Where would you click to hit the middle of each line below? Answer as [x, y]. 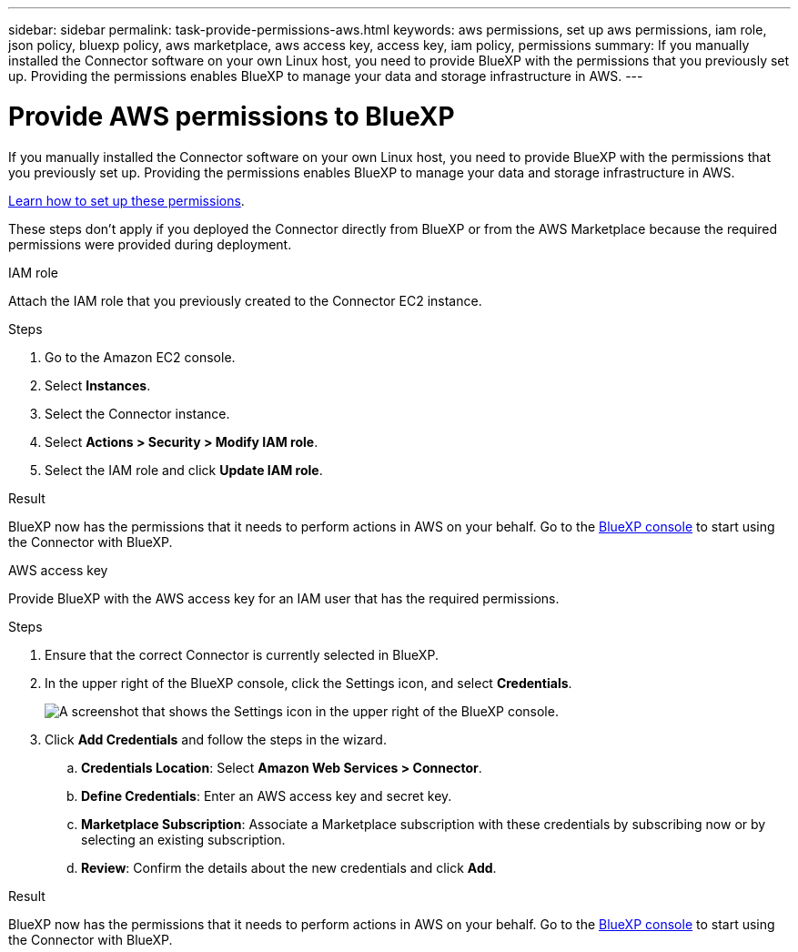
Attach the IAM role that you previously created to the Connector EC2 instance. [245, 300]
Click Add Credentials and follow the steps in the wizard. [216, 739]
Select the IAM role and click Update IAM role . [184, 470]
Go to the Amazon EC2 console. [140, 357]
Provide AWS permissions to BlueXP [232, 116]
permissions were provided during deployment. [150, 244]
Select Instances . [98, 385]
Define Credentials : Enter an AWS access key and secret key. [267, 795]
